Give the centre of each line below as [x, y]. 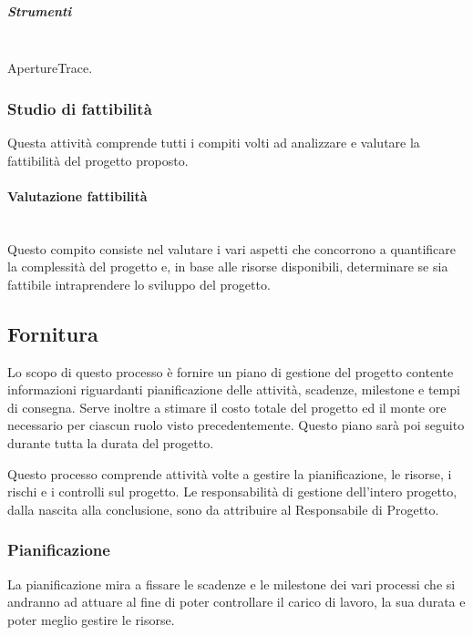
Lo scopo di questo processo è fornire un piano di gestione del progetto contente [231, 371]
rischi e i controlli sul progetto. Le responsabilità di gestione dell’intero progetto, [232, 492]
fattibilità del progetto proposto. [98, 160]
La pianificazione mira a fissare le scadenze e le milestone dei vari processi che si [231, 584]
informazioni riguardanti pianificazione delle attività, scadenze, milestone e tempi [234, 389]
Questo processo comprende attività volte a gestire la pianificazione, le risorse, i [230, 473]
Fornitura [53, 333]
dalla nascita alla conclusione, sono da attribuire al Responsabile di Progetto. [223, 509]
